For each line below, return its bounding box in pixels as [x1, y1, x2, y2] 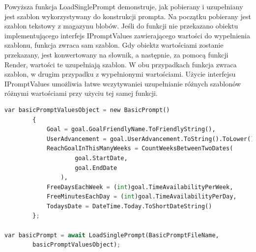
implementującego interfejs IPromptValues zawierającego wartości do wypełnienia [4, 30, 250, 40]
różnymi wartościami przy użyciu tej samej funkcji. [4, 88, 158, 98]
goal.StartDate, [75, 154, 128, 162]
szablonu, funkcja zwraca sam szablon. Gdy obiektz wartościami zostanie [4, 40, 224, 50]
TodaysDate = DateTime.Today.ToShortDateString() [46, 202, 212, 210]
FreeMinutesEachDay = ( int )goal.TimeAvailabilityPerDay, [46, 193, 237, 200]
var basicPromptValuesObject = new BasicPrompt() [4, 106, 170, 113]
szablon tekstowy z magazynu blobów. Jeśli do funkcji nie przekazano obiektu [4, 21, 238, 31]
